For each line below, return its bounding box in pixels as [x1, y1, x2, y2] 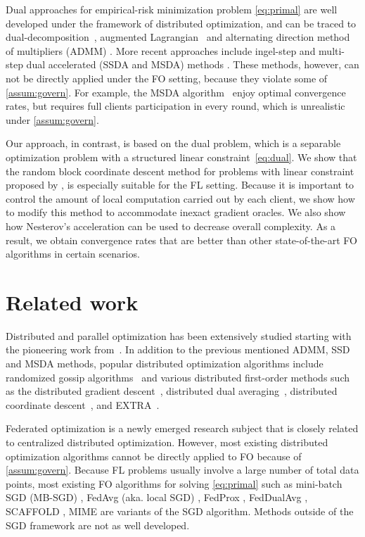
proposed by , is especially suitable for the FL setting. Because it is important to [6, 177, 354, 192]
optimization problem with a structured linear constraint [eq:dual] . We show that [6, 149, 357, 164]
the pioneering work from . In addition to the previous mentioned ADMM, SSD [6, 342, 350, 357]
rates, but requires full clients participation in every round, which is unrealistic [6, 99, 345, 113]
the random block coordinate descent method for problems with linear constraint [6, 163, 354, 178]
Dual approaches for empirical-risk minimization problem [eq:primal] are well [6, 2, 338, 16]
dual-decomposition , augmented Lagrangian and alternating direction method [6, 30, 350, 44]
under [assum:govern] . [6, 112, 99, 127]
